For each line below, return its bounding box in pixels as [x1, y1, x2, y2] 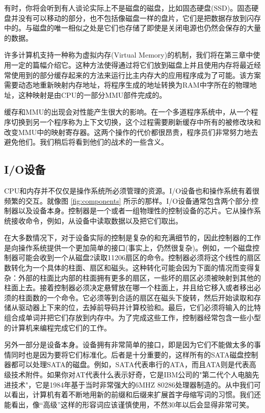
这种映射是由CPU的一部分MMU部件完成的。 [18, 89, 167, 100]
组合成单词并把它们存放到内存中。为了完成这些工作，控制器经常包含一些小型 [4, 312, 261, 323]
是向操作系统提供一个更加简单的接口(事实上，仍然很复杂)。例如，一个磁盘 [4, 242, 252, 253]
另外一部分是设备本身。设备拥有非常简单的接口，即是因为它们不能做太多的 [4, 339, 254, 350]
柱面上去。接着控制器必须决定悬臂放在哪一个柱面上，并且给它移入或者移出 [4, 282, 254, 293]
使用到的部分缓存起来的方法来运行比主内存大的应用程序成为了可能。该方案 [11, 69, 261, 80]
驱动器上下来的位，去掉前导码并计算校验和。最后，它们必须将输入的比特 [18, 302, 261, 313]
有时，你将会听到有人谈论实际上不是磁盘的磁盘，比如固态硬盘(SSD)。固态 [4, 3, 252, 13]
